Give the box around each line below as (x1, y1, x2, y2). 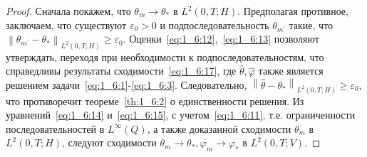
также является (258, 63, 324, 78)
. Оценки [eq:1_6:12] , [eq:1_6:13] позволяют (123, 31, 319, 46)
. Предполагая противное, (237, 4, 348, 18)
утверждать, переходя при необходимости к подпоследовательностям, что (6, 49, 324, 64)
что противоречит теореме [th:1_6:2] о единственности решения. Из (6, 93, 304, 108)
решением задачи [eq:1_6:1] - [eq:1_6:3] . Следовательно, (6, 77, 247, 92)
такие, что (289, 17, 334, 32)
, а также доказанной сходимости (147, 121, 291, 136)
